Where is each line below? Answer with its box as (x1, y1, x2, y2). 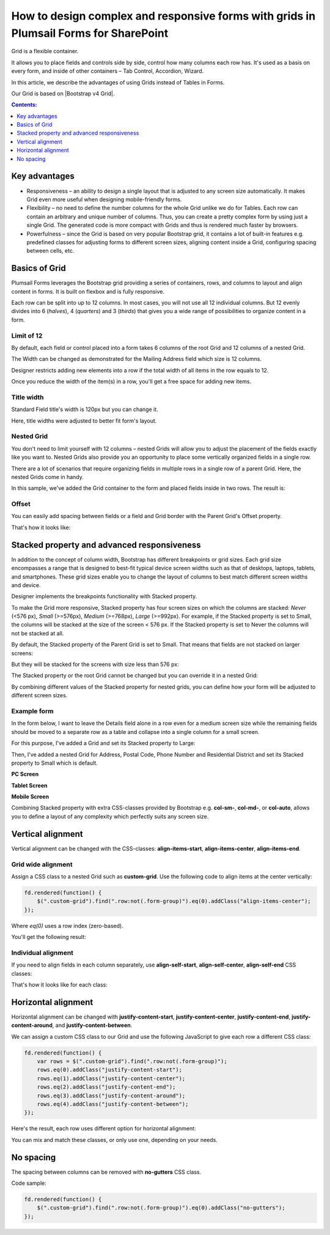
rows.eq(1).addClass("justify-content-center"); (37, 1075, 186, 1082)
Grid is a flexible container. (11, 48, 79, 55)
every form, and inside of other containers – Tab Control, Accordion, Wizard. (11, 67, 204, 75)
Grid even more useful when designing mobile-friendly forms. (26, 196, 182, 203)
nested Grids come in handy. (11, 473, 84, 480)
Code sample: (11, 1179, 46, 1187)
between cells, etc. (26, 247, 75, 254)
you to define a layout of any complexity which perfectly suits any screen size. (11, 812, 209, 820)
